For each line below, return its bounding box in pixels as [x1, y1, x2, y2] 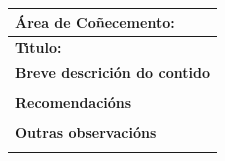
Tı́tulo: [15, 37, 62, 58]
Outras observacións [15, 122, 157, 143]
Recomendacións [15, 92, 132, 113]
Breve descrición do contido [15, 62, 210, 83]
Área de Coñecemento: [15, 11, 175, 32]
